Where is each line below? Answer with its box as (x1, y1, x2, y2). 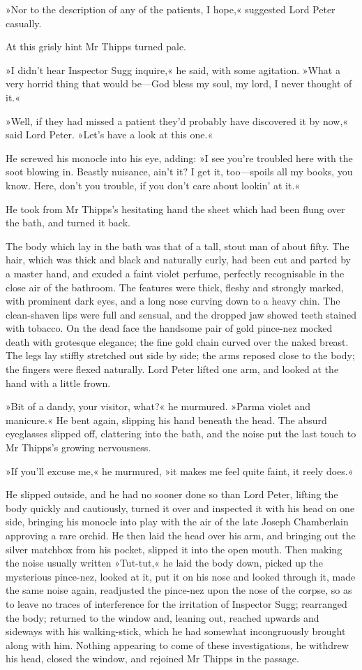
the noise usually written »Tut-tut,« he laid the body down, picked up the (6, 555, 323, 570)
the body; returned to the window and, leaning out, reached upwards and (6, 610, 319, 625)
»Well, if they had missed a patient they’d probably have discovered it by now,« (6, 113, 349, 128)
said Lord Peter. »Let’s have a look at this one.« (6, 127, 213, 142)
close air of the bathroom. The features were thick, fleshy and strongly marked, (6, 279, 344, 294)
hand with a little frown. (6, 375, 111, 390)
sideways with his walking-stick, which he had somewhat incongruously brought (6, 624, 346, 639)
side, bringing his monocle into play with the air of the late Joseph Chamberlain (6, 514, 349, 529)
